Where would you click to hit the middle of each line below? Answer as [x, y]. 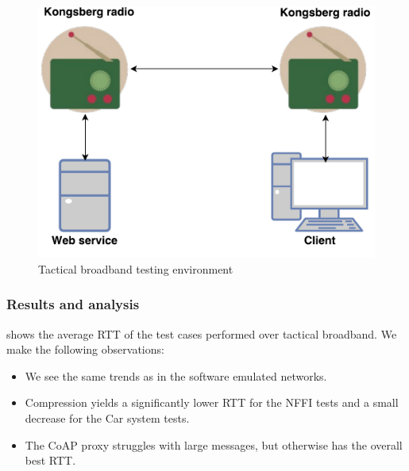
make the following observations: [85, 349]
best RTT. [50, 460]
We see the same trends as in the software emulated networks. [176, 375]
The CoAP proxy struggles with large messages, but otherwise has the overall [214, 444]
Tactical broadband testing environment [136, 268]
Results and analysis [73, 304]
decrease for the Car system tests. [107, 417]
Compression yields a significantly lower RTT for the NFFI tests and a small [212, 402]
